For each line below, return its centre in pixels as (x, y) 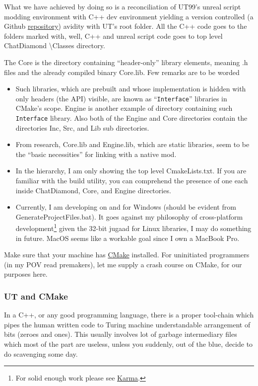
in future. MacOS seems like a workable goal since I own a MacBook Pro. (128, 238)
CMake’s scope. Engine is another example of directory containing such (124, 108)
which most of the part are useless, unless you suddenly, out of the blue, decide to (129, 344)
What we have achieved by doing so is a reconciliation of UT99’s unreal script (123, 6)
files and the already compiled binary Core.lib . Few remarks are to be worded (122, 72)
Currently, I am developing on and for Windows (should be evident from (126, 207)
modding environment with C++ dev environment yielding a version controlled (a (129, 16)
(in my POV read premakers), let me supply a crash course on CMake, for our (123, 264)
